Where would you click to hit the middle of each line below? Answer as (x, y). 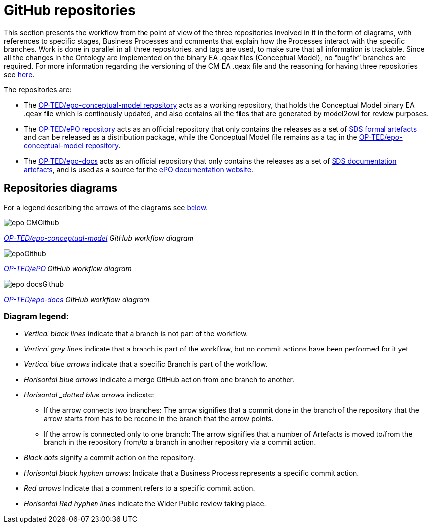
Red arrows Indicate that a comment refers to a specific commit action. (140, 488)
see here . (19, 74)
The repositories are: (38, 89)
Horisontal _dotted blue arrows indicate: (89, 395)
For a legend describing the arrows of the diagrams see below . (106, 207)
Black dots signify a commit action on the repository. (110, 458)
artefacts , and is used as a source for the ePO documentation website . (139, 169)
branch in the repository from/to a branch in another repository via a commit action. (180, 442)
